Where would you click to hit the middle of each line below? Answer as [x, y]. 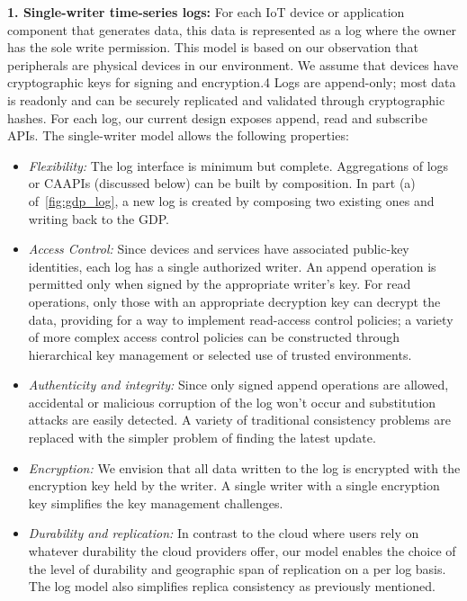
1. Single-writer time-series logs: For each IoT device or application [206, 12]
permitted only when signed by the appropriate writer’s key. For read [220, 284]
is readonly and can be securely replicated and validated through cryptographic [226, 99]
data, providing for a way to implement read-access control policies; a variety [241, 319]
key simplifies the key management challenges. [156, 502]
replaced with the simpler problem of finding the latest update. [202, 438]
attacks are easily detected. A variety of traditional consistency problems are [239, 420]
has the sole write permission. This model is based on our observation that [213, 47]
